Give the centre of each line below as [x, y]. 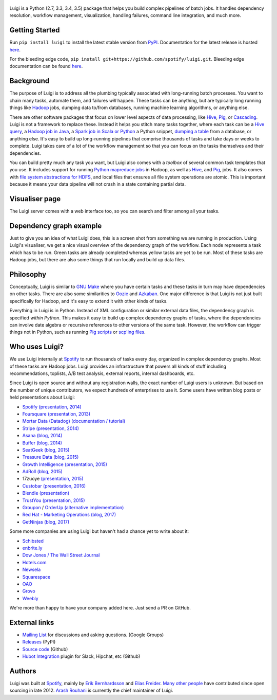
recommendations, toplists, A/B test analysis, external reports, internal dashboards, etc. [102, 373]
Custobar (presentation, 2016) [54, 486]
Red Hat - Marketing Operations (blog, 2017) [69, 515]
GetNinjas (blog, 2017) [46, 522]
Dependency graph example [56, 226]
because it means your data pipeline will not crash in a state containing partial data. [98, 184]
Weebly [30, 598]
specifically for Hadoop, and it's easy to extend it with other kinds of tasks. [88, 301]
